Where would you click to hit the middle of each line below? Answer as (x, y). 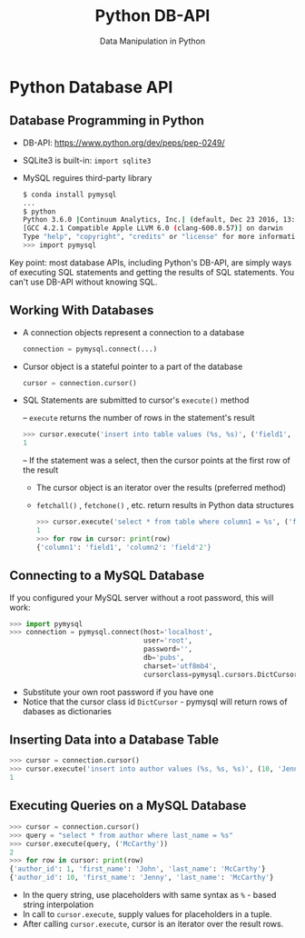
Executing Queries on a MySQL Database (128, 806)
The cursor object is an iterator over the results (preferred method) (161, 488)
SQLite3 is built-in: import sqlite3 (87, 160)
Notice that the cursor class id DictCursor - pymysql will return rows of (155, 702)
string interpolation (58, 904)
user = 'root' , (168, 641)
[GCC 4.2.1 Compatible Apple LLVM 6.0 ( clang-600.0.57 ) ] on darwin (153, 228)
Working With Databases (82, 310)
